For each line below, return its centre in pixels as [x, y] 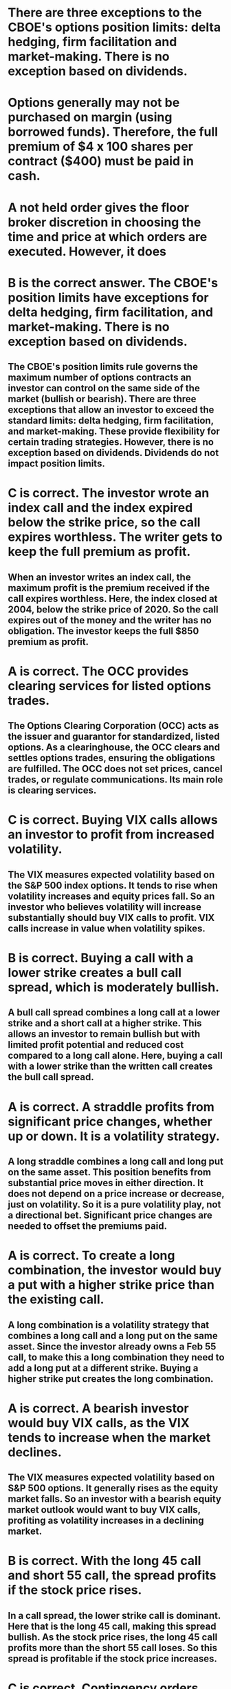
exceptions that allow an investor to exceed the [111, 410]
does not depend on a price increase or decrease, [116, 1194]
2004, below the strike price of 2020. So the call [113, 609]
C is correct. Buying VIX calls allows [113, 820]
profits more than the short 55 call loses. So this [112, 1648]
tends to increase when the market [109, 1437]
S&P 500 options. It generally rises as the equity [113, 1488]
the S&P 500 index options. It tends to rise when [113, 885]
